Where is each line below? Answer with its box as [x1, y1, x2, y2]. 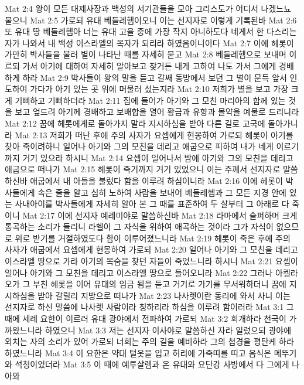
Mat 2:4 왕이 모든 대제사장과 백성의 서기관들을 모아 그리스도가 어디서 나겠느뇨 [5, 2, 292, 14]
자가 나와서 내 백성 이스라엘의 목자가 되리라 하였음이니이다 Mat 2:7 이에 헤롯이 [5, 36, 294, 49]
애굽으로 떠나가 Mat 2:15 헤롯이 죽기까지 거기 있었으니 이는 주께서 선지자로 [5, 163, 281, 175]
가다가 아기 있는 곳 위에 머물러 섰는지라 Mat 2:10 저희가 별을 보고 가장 [30, 83, 289, 95]
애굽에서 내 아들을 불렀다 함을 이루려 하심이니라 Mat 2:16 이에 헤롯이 [30, 174, 283, 186]
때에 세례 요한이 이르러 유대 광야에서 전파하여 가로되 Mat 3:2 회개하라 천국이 [5, 312, 286, 325]
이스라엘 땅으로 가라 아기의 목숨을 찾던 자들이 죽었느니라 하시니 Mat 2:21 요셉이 [5, 255, 298, 267]
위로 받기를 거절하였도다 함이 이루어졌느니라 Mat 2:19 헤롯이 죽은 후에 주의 [15, 231, 291, 244]
